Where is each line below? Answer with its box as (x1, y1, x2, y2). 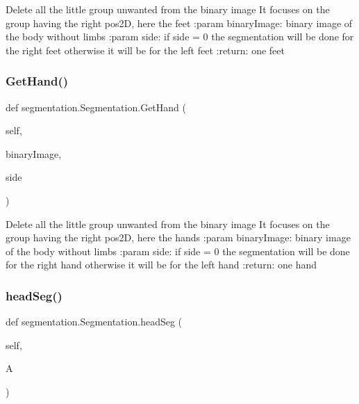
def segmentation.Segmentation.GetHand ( (6, 99, 186, 114)
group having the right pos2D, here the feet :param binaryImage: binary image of (6, 15, 353, 30)
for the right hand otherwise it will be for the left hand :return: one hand (6, 257, 317, 272)
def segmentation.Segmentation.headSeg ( (6, 314, 183, 329)
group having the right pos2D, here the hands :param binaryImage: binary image (6, 230, 351, 245)
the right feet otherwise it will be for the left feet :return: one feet (6, 42, 285, 57)
